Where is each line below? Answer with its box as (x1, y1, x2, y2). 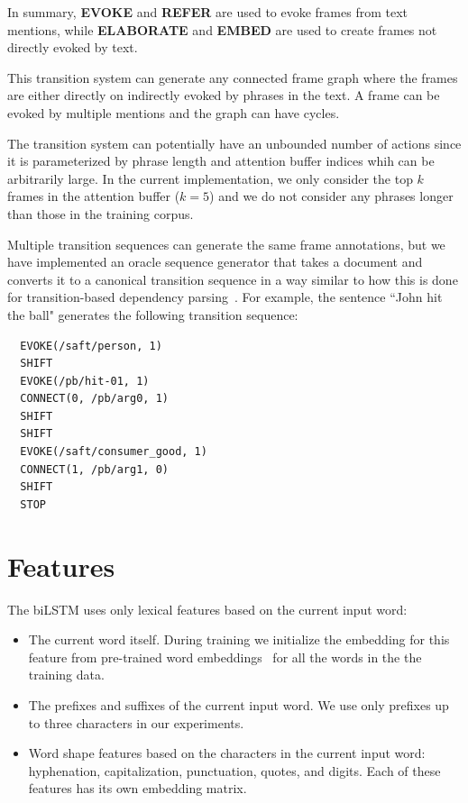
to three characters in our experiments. (28, 713, 244, 732)
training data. (28, 665, 105, 684)
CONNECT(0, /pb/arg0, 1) (20, 392, 169, 406)
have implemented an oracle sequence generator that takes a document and (7, 252, 423, 271)
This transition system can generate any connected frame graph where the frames (7, 68, 458, 87)
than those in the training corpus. (7, 204, 194, 223)
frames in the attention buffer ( (7, 187, 180, 205)
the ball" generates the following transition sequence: (7, 305, 298, 324)
